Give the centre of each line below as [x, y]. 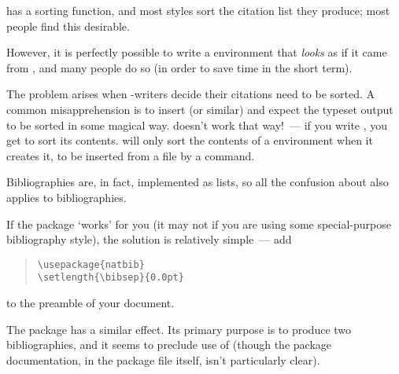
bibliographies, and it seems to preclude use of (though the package [169, 345]
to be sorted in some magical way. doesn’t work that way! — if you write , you [197, 125]
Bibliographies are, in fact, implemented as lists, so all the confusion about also [198, 182]
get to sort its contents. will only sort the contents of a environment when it [190, 140]
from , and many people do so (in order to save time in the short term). [179, 67]
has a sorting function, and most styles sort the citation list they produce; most [198, 10]
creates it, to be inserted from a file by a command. [131, 155]
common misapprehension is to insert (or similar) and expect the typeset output [200, 109]
